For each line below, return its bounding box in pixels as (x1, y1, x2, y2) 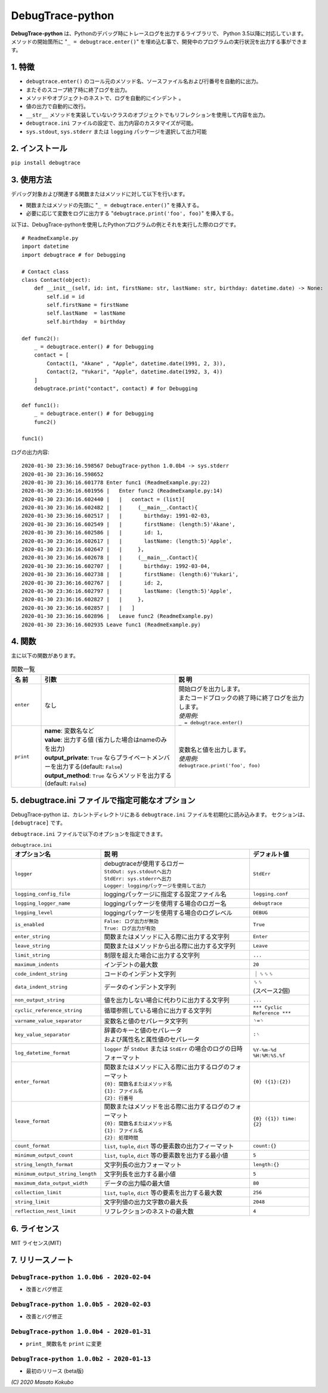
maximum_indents (14, 961, 59, 967)
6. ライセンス (11, 1223, 60, 1234)
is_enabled (14, 921, 45, 928)
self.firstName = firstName (47, 302, 129, 309)
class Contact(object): (21, 276, 91, 283)
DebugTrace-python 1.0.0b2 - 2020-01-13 (11, 1355, 151, 1363)
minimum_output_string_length (14, 1170, 97, 1177)
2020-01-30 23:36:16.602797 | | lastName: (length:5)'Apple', (21, 588, 233, 594)
